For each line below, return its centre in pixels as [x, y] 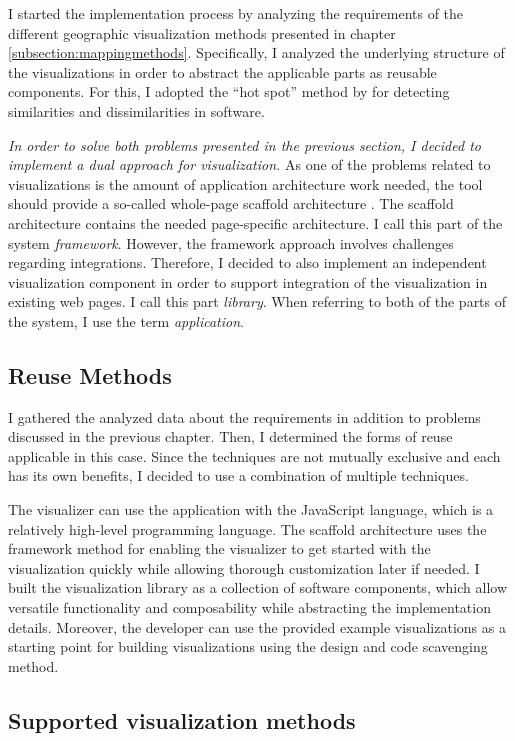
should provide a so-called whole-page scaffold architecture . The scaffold [231, 203]
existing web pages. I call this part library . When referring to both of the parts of [257, 301]
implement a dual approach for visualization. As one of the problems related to [249, 164]
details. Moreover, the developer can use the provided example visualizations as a [257, 626]
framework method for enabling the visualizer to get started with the [219, 548]
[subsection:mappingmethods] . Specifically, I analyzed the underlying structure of [256, 52]
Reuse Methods [90, 374]
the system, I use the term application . [126, 320]
